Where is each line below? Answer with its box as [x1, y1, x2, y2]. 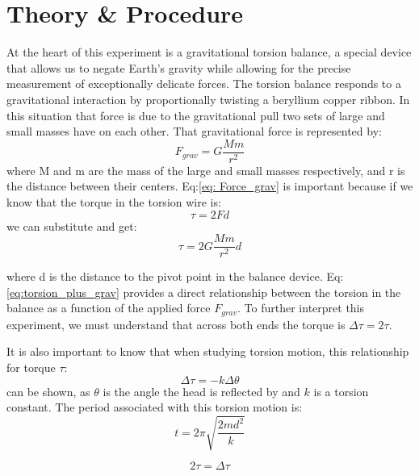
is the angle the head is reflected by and [103, 382, 300, 399]
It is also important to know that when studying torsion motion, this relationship [6, 343, 409, 360]
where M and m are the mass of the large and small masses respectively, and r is [6, 161, 405, 178]
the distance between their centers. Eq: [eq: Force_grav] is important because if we [6, 177, 413, 194]
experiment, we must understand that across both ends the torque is [6, 315, 346, 332]
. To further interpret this [237, 299, 365, 316]
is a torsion [313, 382, 369, 399]
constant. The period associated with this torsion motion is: [6, 399, 303, 415]
